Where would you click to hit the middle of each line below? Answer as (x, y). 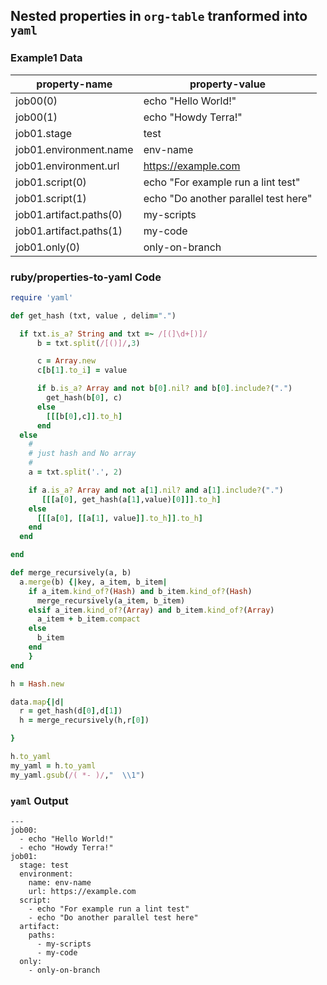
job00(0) (36, 101)
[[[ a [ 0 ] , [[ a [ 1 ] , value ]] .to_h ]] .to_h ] (120, 518)
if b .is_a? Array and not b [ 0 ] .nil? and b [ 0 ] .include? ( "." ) (164, 389)
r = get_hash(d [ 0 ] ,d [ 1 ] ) (71, 711)
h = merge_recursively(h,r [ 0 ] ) (84, 720)
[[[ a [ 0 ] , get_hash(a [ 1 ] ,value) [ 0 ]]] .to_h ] (131, 499)
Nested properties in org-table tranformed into (159, 16)
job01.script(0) (51, 182)
